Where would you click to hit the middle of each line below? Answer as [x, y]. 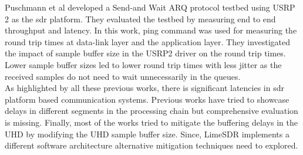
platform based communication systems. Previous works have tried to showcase [147, 99]
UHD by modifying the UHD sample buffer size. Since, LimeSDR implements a [147, 134]
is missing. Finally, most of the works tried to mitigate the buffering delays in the [151, 122]
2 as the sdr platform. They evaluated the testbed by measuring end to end [140, 18]
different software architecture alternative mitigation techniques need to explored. [151, 145]
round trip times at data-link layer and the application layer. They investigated [148, 41]
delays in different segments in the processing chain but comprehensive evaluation [151, 111]
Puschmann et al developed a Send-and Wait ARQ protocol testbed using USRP [150, 7]
